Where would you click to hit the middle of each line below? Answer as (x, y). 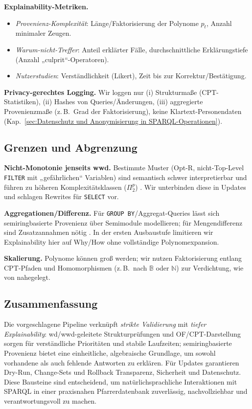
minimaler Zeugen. (43, 33)
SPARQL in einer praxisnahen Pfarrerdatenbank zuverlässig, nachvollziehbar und (126, 391)
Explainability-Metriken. (46, 6)
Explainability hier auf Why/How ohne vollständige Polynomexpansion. (112, 241)
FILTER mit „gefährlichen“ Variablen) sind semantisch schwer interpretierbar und (126, 177)
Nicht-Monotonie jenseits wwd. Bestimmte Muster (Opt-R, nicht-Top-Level (124, 168)
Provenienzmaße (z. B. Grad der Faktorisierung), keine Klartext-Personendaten (123, 111)
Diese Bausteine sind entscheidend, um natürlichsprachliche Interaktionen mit (121, 381)
